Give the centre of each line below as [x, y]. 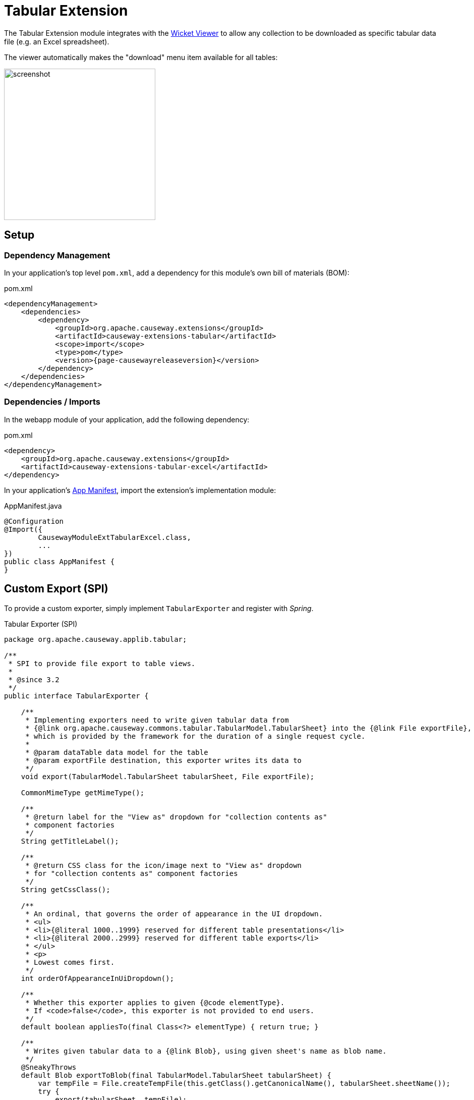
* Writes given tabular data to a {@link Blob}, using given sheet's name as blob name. [206, 1051]
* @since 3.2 [34, 679]
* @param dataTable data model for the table [117, 752]
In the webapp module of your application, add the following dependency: [127, 419]
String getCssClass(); [66, 889]
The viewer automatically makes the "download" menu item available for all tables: [141, 57]
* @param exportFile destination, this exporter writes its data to [164, 760]
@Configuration [34, 521]
